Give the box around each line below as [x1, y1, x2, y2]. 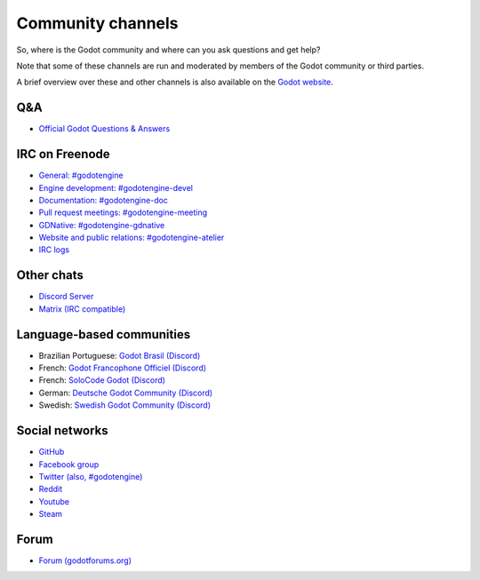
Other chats [16, 267, 84, 283]
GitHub [38, 447, 65, 457]
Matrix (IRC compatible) [38, 303, 126, 314]
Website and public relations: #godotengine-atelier [38, 232, 225, 243]
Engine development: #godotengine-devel [38, 182, 194, 193]
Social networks [16, 423, 108, 439]
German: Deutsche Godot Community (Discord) [38, 387, 213, 398]
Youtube [38, 496, 70, 506]
